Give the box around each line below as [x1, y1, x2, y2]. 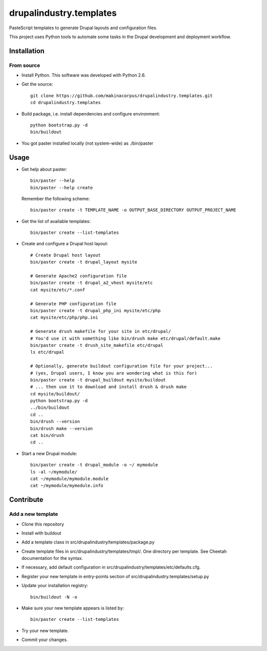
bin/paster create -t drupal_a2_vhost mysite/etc [30, 280, 153, 286]
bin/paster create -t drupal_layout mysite [30, 259, 137, 265]
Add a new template [9, 511, 58, 518]
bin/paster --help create [30, 185, 93, 190]
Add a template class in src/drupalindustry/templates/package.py [21, 539, 155, 545]
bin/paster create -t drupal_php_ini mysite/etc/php [30, 308, 161, 313]
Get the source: [21, 81, 53, 87]
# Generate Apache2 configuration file [30, 273, 127, 279]
